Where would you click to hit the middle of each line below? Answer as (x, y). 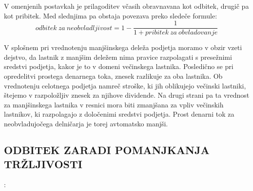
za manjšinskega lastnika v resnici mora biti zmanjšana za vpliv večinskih (114, 104)
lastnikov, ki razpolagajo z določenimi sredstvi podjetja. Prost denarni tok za (119, 114)
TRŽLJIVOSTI (43, 164)
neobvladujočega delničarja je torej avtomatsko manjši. (86, 123)
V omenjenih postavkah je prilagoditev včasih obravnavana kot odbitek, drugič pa (126, 6)
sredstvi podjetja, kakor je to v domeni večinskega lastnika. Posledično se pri (119, 66)
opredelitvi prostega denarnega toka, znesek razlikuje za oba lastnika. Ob (113, 76)
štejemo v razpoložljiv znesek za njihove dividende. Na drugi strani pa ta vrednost (127, 95)
